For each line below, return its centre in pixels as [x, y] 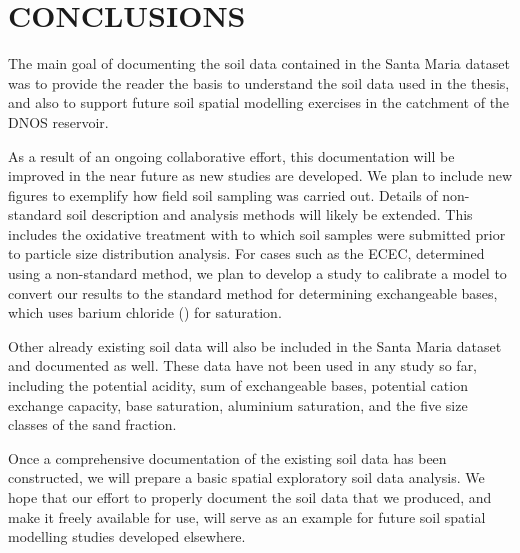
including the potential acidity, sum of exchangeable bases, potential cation [238, 385]
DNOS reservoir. [58, 121]
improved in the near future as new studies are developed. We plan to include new [260, 175]
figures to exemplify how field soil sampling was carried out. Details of [223, 194]
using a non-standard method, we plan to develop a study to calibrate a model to [257, 273]
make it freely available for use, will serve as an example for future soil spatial [247, 516]
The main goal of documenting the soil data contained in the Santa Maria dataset [259, 63]
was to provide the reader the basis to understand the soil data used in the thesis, [259, 82]
